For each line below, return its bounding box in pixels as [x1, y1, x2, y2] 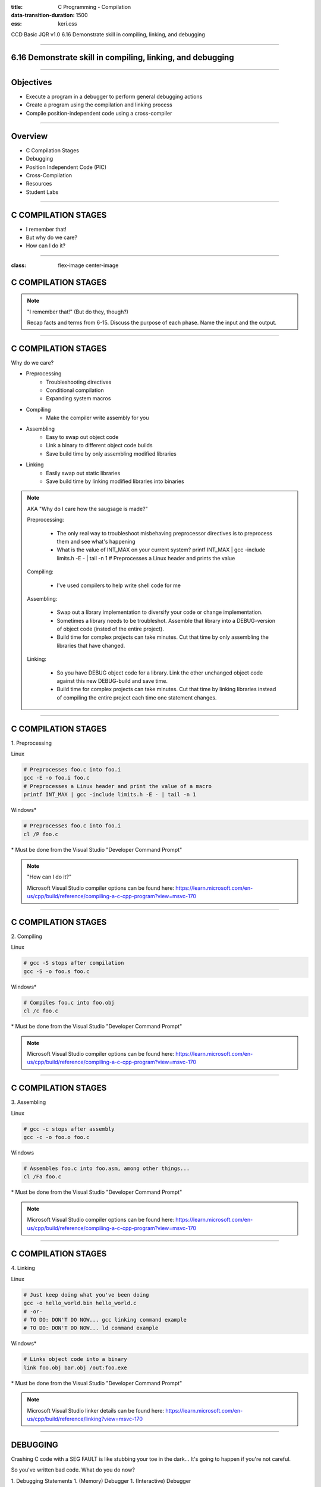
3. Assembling [11, 1099, 46, 1106]
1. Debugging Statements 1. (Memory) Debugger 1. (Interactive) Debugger [11, 1477, 191, 1484]
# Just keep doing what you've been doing [23, 1291, 149, 1298]
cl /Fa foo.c [23, 1174, 62, 1180]
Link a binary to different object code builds [46, 442, 153, 449]
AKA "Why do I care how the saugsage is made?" [27, 505, 148, 512]
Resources [26, 180, 52, 187]
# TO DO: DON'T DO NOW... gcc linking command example [23, 1316, 187, 1323]
